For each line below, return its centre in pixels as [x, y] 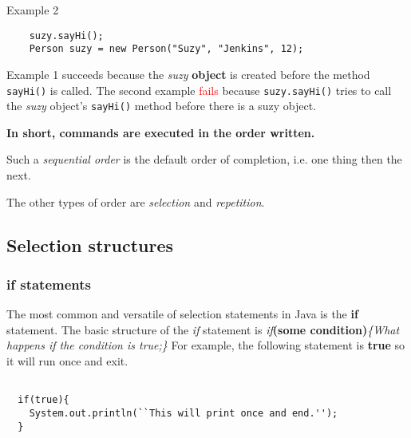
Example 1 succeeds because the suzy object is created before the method [188, 74]
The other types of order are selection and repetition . [136, 201]
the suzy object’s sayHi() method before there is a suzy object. [162, 106]
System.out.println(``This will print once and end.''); [184, 413]
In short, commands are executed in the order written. [161, 132]
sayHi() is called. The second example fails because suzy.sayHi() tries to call [199, 90]
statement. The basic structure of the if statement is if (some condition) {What [203, 329]
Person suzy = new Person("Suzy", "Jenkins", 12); [166, 49]
